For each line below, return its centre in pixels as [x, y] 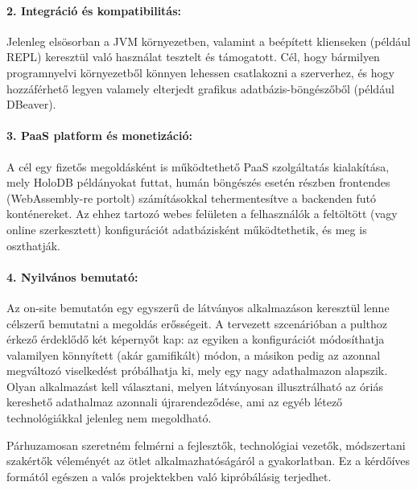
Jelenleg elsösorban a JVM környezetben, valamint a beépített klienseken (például [208, 41]
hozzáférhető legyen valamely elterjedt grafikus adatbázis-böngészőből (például [200, 88]
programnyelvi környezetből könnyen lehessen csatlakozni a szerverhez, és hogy [200, 72]
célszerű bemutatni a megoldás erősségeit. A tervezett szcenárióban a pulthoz [197, 323]
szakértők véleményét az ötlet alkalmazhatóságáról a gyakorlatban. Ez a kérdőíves [208, 461]
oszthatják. [33, 245]
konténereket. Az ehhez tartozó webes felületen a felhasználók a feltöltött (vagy [202, 214]
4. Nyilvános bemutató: [72, 276]
